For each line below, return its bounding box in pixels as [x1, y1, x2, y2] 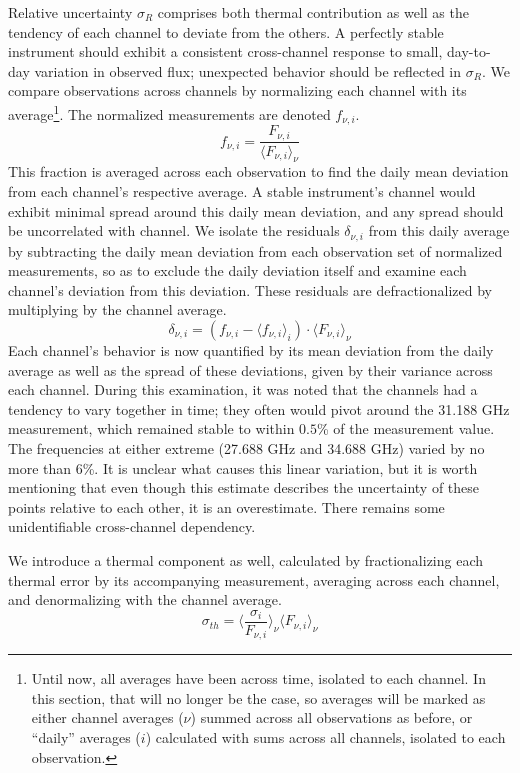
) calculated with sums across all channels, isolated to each [145, 726, 506, 747]
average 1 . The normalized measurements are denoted [8, 100, 331, 124]
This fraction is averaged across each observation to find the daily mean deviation [8, 161, 509, 182]
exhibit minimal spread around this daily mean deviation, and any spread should [8, 200, 504, 221]
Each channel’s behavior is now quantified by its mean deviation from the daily [8, 339, 494, 360]
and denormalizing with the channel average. [8, 589, 282, 610]
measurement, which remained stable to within [8, 418, 295, 439]
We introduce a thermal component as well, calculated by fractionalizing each [8, 549, 484, 570]
